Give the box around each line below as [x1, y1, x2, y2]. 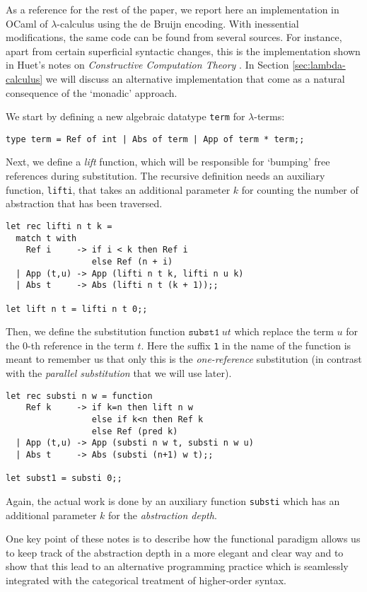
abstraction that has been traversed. [6, 196, 163, 211]
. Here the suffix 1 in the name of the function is [141, 337, 351, 352]
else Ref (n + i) [91, 256, 173, 267]
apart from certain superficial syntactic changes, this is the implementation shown [6, 43, 361, 58]
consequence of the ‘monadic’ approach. [6, 85, 177, 100]
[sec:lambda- [292, 57, 346, 72]
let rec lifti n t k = [6, 221, 112, 231]
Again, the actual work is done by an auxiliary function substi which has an [6, 493, 340, 508]
